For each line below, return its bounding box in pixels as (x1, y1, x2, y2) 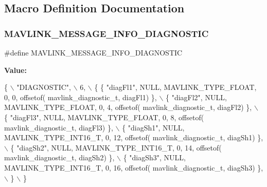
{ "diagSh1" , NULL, (122, 122, 185, 133)
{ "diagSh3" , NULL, (123, 152, 186, 163)
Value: (4, 64, 27, 75)
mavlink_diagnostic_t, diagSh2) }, (4, 152, 115, 163)
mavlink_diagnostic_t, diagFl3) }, (4, 122, 113, 133)
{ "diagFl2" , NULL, (165, 91, 227, 102)
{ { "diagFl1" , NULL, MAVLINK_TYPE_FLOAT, (94, 82, 257, 92)
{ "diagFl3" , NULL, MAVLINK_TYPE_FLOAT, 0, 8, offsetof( (4, 111, 204, 122)
